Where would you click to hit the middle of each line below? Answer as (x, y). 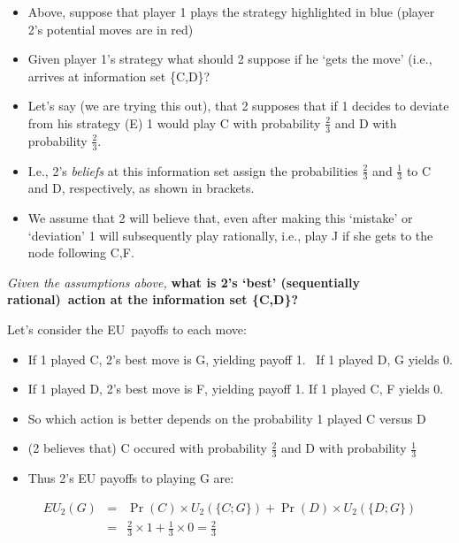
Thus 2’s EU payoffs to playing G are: (131, 478)
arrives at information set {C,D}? (119, 76)
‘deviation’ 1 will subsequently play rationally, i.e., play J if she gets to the (230, 235)
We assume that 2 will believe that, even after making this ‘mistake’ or (220, 218)
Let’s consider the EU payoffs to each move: (127, 329)
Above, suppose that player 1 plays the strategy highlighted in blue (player (231, 11)
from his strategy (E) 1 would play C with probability (174, 122)
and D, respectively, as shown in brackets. (141, 188)
